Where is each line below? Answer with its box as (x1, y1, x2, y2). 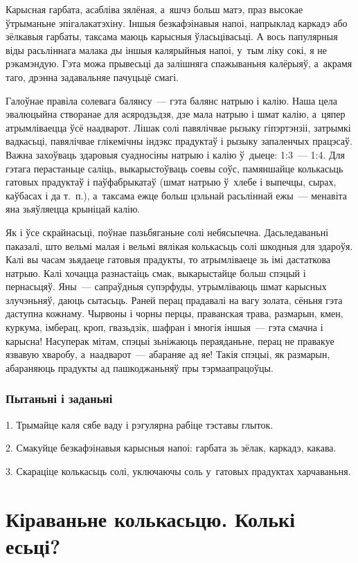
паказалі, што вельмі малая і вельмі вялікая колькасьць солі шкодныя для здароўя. (6, 238, 353, 253)
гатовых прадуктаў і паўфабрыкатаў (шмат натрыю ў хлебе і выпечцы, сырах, (6, 175, 337, 189)
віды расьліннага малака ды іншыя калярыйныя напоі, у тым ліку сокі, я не (6, 42, 327, 57)
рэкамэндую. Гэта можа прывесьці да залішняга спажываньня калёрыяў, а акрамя (6, 56, 352, 71)
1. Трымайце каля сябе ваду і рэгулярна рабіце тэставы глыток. (6, 417, 274, 431)
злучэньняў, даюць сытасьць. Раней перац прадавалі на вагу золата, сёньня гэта (6, 292, 343, 307)
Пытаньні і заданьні (6, 390, 113, 407)
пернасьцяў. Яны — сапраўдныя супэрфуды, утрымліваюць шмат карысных (6, 279, 327, 294)
